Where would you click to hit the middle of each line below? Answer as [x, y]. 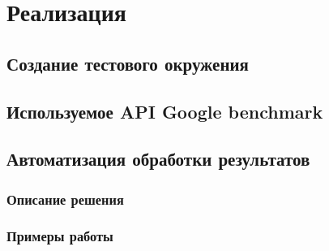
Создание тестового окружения [128, 63]
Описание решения [65, 199]
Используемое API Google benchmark [165, 111]
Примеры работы [60, 236]
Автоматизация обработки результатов [158, 159]
